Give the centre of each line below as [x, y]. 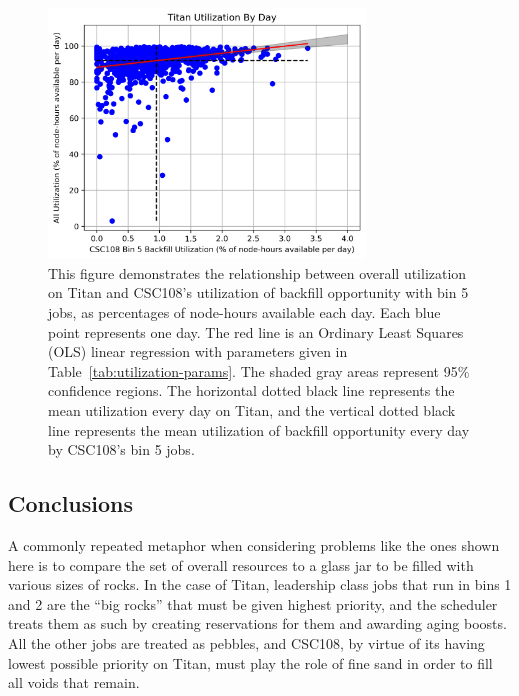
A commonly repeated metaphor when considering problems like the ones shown [254, 544]
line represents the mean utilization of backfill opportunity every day [259, 429]
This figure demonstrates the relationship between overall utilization [257, 272]
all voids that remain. [74, 682]
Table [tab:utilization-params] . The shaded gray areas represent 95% [259, 370]
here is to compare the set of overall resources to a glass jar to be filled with [241, 564]
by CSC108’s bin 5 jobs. [121, 449]
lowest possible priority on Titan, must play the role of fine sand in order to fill [250, 662]
